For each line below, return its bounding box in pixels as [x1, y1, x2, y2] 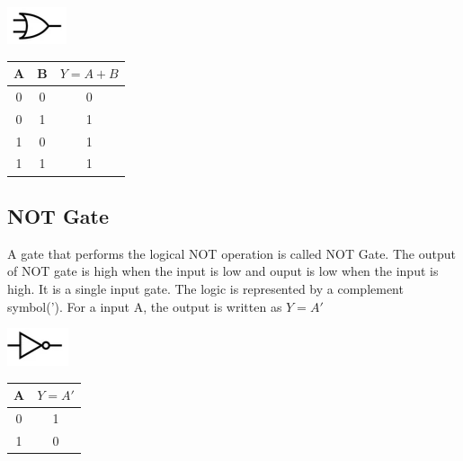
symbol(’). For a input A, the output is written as [7, 297, 282, 315]
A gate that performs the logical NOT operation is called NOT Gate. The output [7, 244, 456, 262]
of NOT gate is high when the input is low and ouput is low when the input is [7, 262, 439, 280]
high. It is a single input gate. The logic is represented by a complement [7, 279, 404, 297]
